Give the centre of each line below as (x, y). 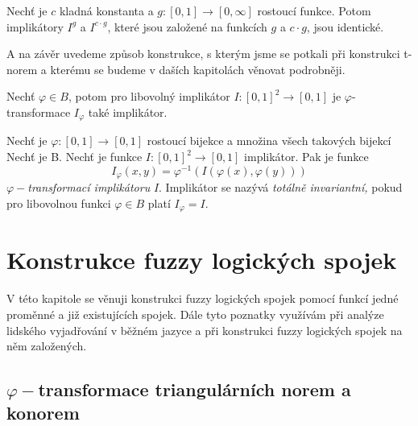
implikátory (35, 26)
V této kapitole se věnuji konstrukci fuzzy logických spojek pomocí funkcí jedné (203, 298)
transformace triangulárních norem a (195, 389)
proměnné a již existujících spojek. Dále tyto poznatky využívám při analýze (195, 314)
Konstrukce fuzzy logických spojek (202, 260)
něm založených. (47, 346)
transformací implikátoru (89, 187)
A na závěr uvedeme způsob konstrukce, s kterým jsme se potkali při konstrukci (203, 54)
